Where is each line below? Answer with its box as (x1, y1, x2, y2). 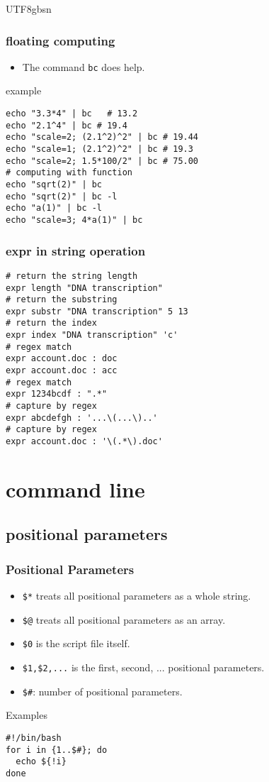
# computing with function (6, 167, 132, 178)
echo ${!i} (16, 756, 67, 767)
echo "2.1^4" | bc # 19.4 (6, 120, 127, 131)
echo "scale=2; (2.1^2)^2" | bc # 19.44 (6, 132, 199, 143)
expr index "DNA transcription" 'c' (6, 330, 178, 341)
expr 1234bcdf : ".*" (6, 389, 108, 400)
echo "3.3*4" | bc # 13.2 (6, 109, 138, 119)
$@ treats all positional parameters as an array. (22, 612, 226, 627)
